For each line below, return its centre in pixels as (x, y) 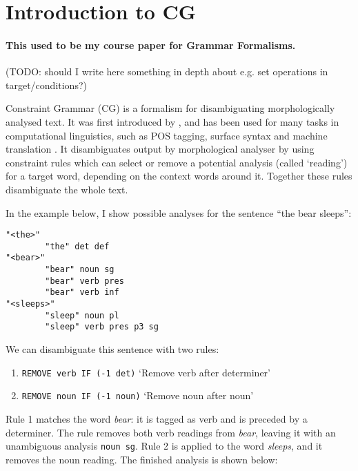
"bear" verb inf (82, 292)
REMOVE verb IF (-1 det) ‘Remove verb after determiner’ (146, 372)
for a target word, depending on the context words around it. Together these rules (179, 176)
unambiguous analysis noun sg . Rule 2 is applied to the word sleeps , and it (164, 446)
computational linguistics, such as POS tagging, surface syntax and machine (167, 135)
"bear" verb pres (84, 281)
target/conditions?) (46, 85)
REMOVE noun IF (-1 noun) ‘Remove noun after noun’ (138, 395)
